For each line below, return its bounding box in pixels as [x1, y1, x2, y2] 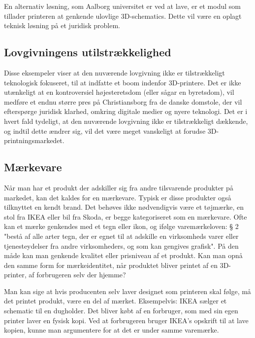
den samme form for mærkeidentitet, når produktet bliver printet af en [4, 260, 218, 270]
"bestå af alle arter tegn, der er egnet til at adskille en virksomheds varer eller [4, 230, 239, 241]
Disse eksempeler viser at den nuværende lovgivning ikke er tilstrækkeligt [4, 67, 225, 77]
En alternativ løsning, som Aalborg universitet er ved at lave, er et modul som [4, 1, 241, 11]
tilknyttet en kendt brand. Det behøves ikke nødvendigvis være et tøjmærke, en [4, 202, 244, 212]
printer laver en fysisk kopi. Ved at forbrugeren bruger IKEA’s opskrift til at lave [4, 315, 249, 325]
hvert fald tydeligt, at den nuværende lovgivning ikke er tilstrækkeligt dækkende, [4, 115, 248, 126]
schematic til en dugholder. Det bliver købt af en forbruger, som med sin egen [4, 305, 238, 316]
